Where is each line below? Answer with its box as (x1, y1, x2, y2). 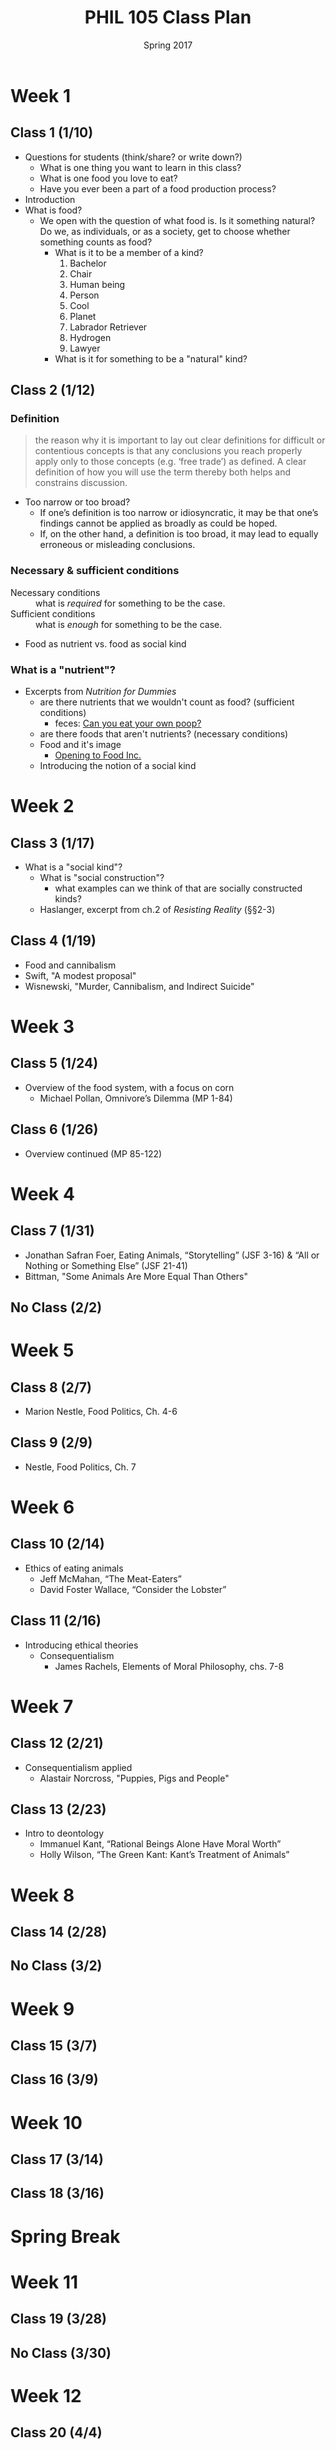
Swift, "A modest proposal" (24, 969, 137, 981)
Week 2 (10, 795, 75, 818)
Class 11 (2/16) (10, 1612, 102, 1630)
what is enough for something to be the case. (35, 618, 223, 630)
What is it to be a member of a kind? (54, 246, 204, 258)
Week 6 (10, 1496, 75, 1519)
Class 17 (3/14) (10, 2151, 104, 2168)
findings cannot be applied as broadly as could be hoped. (39, 517, 278, 530)
